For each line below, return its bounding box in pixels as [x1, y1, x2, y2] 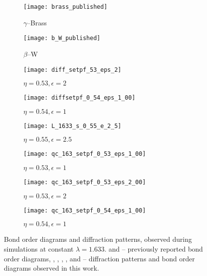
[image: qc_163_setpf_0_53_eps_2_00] [23, 179, 146, 186]
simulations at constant [4, 244, 74, 254]
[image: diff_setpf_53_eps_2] [23, 66, 122, 73]
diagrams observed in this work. [4, 263, 99, 273]
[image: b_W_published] [23, 35, 101, 42]
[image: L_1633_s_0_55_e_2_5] [23, 122, 122, 129]
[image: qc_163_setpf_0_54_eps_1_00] [23, 207, 146, 214]
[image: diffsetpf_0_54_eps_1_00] [23, 94, 136, 102]
